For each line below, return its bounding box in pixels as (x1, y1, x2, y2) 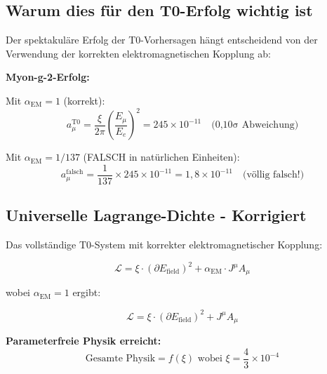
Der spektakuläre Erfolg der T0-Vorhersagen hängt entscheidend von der (6, 32, 318, 47)
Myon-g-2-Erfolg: (6, 69, 90, 84)
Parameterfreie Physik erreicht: (6, 333, 161, 348)
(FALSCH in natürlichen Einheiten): (83, 149, 240, 164)
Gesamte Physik (85, 354, 156, 364)
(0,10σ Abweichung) (211, 120, 299, 131)
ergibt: (72, 285, 101, 300)
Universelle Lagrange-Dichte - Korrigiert (6, 204, 307, 226)
